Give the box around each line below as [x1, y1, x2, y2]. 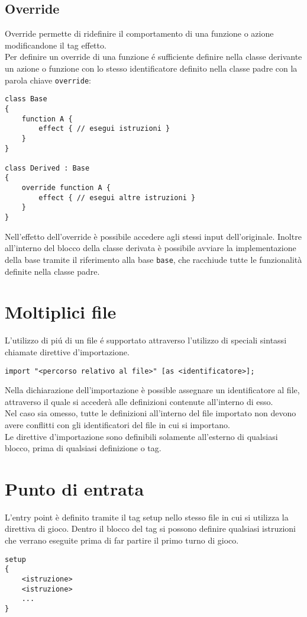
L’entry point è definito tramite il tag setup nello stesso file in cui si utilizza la [5, 510, 289, 523]
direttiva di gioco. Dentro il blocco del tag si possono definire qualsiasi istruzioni [5, 522, 296, 535]
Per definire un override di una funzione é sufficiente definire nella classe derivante [5, 50, 302, 63]
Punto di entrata [5, 476, 144, 500]
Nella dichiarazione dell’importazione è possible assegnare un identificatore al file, [5, 384, 300, 396]
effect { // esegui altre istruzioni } [38, 193, 196, 202]
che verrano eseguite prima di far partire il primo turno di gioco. [5, 534, 239, 547]
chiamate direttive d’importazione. [5, 345, 130, 358]
